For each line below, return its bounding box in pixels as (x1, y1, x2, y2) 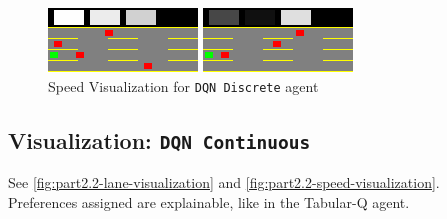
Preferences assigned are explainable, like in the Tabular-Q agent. (8, 191, 410, 212)
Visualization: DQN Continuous (8, 124, 311, 155)
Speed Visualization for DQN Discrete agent (48, 75, 319, 96)
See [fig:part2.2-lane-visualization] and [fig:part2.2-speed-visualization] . (8, 172, 440, 193)
